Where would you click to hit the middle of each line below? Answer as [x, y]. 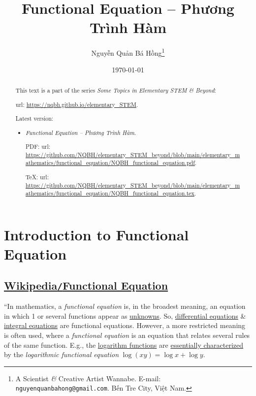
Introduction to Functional [96, 234]
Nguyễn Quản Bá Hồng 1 [128, 52]
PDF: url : [38, 147]
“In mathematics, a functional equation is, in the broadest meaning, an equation [125, 306]
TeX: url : [37, 177]
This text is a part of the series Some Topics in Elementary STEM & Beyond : [116, 90]
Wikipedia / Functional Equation [86, 285]
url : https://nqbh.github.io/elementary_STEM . [77, 104]
